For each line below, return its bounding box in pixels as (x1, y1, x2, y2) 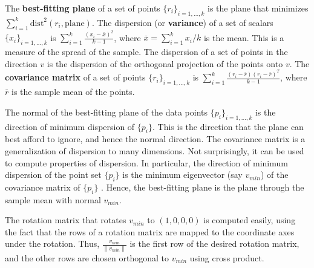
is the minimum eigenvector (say (122, 168, 243, 181)
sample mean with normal (5, 193, 101, 206)
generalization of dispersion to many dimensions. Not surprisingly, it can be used (5, 144, 304, 157)
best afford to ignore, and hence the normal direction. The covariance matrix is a (5, 132, 306, 145)
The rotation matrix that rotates (5, 214, 126, 226)
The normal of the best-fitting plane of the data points (5, 105, 208, 118)
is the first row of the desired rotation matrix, (129, 237, 299, 250)
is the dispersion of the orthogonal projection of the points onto (47, 57, 283, 70)
